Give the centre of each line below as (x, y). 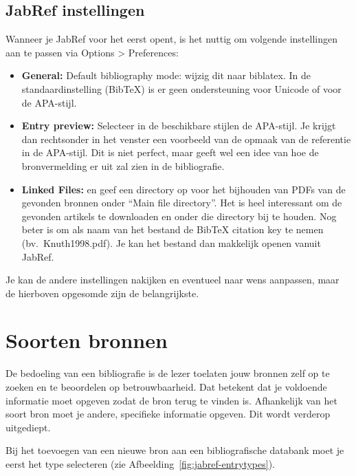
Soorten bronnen (87, 340)
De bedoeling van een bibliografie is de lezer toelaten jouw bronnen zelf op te (168, 373)
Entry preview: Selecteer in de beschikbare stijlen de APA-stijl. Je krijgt (179, 126)
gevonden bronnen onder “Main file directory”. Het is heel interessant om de (182, 203)
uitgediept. (28, 427)
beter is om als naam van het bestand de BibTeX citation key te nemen (173, 229)
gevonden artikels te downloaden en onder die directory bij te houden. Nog (179, 216)
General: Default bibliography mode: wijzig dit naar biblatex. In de (166, 75)
